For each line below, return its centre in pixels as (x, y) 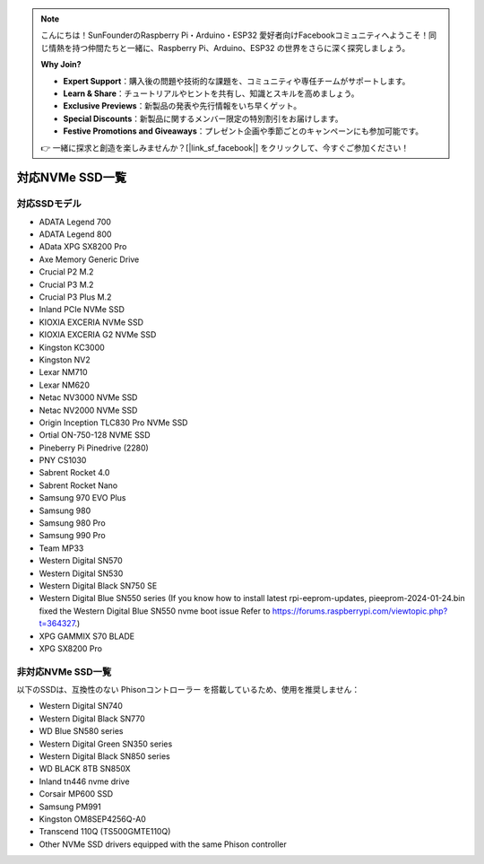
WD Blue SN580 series (81, 731)
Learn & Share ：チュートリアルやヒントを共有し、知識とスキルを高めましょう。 (211, 93)
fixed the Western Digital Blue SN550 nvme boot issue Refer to (155, 611)
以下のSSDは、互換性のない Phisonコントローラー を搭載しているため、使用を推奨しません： (188, 690)
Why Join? (61, 65)
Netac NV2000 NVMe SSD (88, 410)
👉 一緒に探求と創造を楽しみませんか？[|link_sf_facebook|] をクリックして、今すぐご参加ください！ (225, 147)
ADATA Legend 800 (75, 234)
